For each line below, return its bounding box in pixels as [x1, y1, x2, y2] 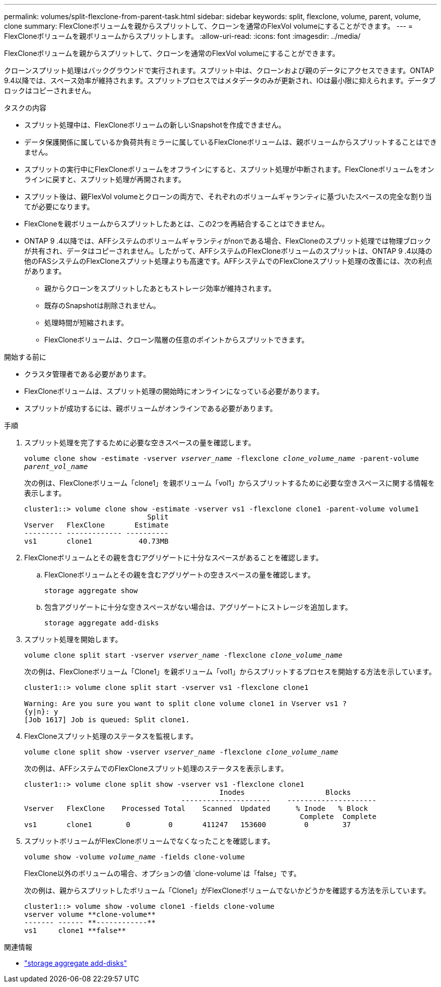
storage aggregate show [44, 587, 138, 595]
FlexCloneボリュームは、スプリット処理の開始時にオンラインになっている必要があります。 [24, 387, 324, 395]
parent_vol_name [24, 462, 88, 471]
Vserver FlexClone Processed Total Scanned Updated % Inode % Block [24, 804, 368, 812]
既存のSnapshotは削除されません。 [44, 301, 160, 310]
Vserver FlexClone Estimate [24, 521, 169, 529]
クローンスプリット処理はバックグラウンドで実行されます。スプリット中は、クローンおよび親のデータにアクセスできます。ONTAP [4, 66, 434, 75]
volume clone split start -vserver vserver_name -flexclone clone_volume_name [24, 651, 343, 659]
